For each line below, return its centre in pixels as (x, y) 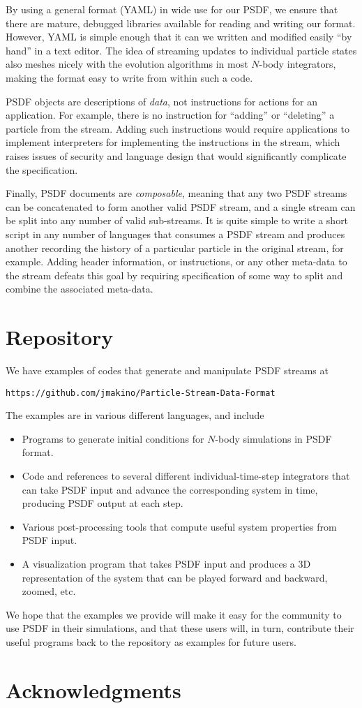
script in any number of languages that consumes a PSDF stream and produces (175, 234)
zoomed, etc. (49, 591)
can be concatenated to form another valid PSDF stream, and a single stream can (181, 206)
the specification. (42, 169)
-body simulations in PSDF (273, 438)
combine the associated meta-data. (80, 289)
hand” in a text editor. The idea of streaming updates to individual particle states (181, 50)
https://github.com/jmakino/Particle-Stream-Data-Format (141, 393)
